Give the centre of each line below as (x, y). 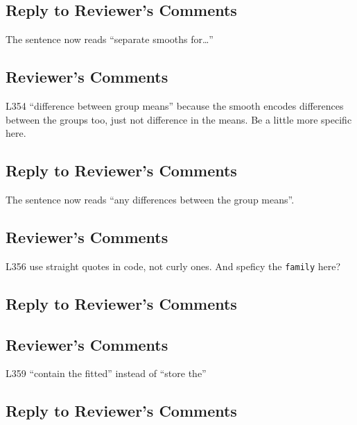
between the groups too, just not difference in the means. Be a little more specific (179, 119)
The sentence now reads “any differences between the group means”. (150, 199)
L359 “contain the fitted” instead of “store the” (106, 373)
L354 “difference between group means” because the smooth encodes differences (175, 106)
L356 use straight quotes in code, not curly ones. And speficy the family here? (173, 266)
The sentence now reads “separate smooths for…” (110, 39)
